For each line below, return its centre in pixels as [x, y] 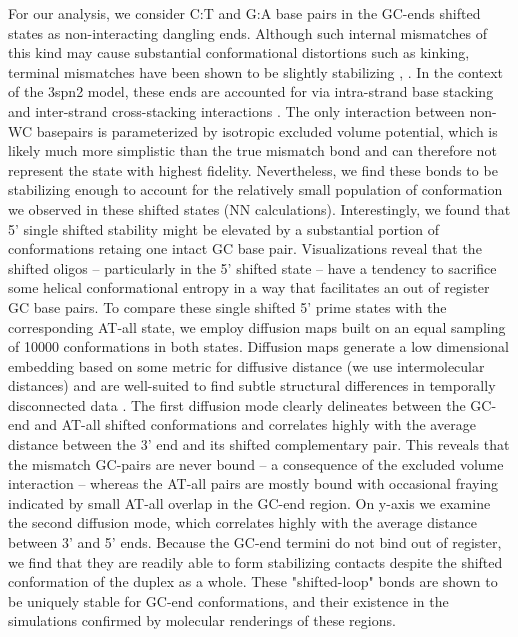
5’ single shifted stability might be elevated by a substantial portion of [223, 228]
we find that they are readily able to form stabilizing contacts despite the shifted [255, 561]
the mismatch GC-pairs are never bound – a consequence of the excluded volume [256, 463]
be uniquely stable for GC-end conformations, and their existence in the [228, 600]
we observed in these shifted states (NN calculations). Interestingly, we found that [259, 208]
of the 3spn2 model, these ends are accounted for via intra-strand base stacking [251, 91]
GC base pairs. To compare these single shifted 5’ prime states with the [227, 306]
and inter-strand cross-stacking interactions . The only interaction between [236, 110]
